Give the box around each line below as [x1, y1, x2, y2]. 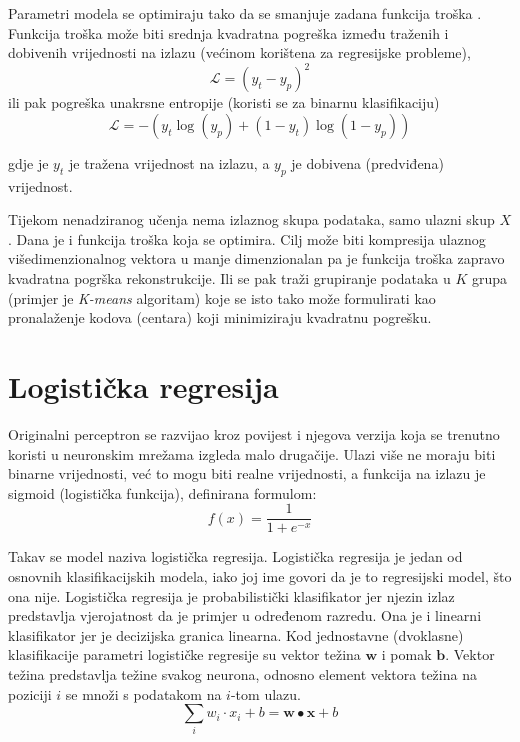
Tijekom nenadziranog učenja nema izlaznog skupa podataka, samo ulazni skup [8, 209, 495, 230]
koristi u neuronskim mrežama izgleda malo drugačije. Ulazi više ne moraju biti [8, 443, 496, 464]
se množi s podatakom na [65, 683, 222, 704]
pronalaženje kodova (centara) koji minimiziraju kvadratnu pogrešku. [8, 307, 432, 328]
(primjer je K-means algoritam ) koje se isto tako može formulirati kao [8, 287, 436, 308]
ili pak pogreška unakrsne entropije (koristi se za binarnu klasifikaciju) [8, 92, 440, 113]
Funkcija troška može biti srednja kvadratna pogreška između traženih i [8, 22, 449, 43]
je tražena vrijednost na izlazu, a [68, 152, 270, 173]
